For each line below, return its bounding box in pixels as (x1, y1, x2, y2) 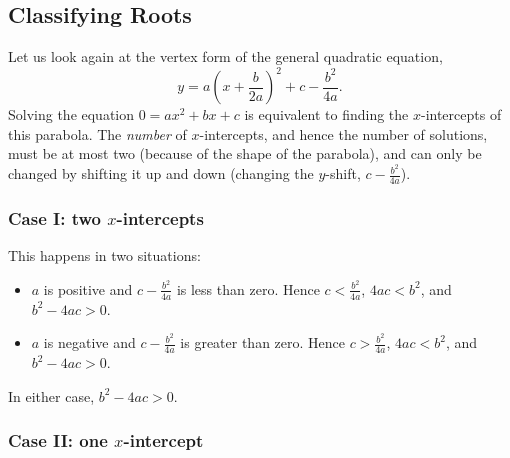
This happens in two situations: (8, 245, 201, 266)
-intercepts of (420, 104, 502, 125)
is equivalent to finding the (244, 104, 409, 125)
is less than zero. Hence (176, 278, 320, 299)
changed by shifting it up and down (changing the (8, 163, 314, 184)
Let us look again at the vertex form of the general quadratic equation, (8, 46, 443, 67)
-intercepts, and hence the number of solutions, (199, 123, 488, 144)
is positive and (43, 278, 133, 299)
